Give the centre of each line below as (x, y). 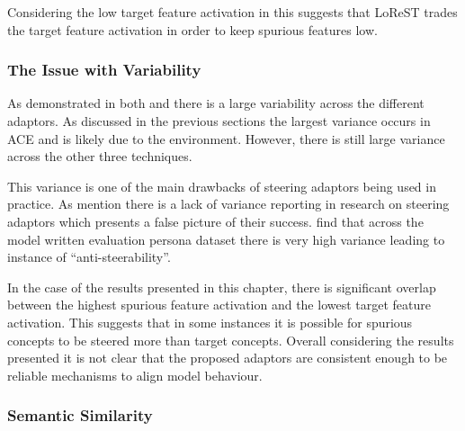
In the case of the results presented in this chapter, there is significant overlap (222, 287)
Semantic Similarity (80, 415)
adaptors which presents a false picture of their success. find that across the (215, 221)
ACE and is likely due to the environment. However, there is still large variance (226, 138)
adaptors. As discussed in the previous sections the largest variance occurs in (219, 121)
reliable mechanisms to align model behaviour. (135, 375)
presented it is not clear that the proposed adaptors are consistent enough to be (228, 358)
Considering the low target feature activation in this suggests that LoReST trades (232, 12)
